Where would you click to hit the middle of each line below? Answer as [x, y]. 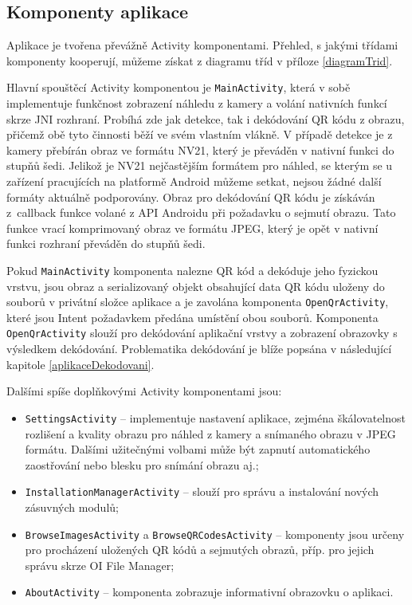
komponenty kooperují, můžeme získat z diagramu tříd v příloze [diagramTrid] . [200, 60]
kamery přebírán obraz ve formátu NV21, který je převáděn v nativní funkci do [200, 149]
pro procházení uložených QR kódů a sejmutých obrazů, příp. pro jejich [200, 550]
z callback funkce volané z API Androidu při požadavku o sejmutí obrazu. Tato [201, 212]
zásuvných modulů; [72, 507]
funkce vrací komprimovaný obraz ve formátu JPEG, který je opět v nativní [192, 228]
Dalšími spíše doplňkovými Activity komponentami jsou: [144, 391]
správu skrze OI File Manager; [100, 565]
